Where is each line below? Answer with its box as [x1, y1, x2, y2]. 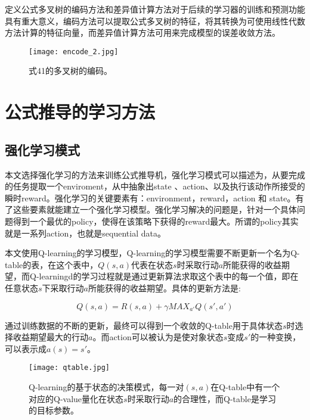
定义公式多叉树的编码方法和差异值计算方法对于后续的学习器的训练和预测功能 [5, 3, 305, 15]
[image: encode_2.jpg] [29, 47, 119, 56]
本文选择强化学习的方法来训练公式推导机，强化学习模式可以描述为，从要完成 [5, 168, 305, 181]
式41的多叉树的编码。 [29, 64, 112, 77]
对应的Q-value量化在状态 [29, 392, 124, 405]
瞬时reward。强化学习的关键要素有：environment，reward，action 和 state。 [5, 191, 296, 204]
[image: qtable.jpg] [29, 363, 110, 372]
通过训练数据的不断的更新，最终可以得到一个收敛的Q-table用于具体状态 [5, 319, 283, 331]
